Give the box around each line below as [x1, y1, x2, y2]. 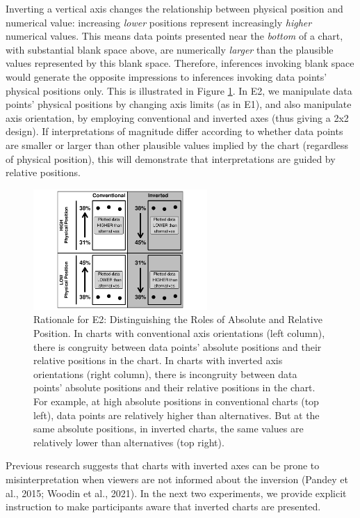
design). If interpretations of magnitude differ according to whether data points [6, 124, 343, 139]
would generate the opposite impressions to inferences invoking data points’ [6, 69, 327, 84]
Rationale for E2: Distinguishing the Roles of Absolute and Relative [33, 312, 322, 327]
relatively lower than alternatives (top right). [33, 434, 224, 449]
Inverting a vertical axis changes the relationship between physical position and [6, 1, 343, 15]
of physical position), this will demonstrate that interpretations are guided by [6, 151, 336, 166]
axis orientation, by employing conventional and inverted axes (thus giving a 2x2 [6, 110, 349, 125]
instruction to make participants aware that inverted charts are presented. [6, 499, 321, 514]
